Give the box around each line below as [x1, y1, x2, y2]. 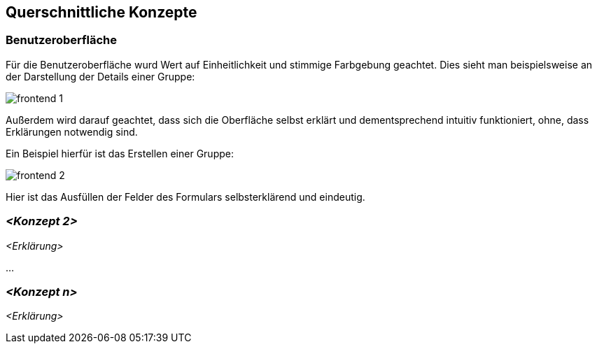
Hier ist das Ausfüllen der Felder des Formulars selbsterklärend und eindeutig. [6, 190, 365, 203]
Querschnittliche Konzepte [6, 3, 197, 21]
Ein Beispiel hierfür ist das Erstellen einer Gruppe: [6, 147, 234, 159]
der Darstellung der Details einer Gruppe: [6, 70, 195, 83]
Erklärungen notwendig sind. [6, 125, 138, 138]
